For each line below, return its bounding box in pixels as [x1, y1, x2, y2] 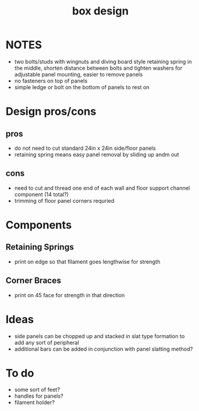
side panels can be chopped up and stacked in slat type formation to [14, 332, 185, 339]
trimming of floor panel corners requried [14, 197, 115, 204]
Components [5, 218, 72, 232]
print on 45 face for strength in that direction [14, 291, 125, 298]
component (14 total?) [14, 191, 69, 198]
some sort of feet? [14, 386, 61, 394]
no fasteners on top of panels [14, 77, 88, 84]
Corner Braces [5, 276, 61, 286]
